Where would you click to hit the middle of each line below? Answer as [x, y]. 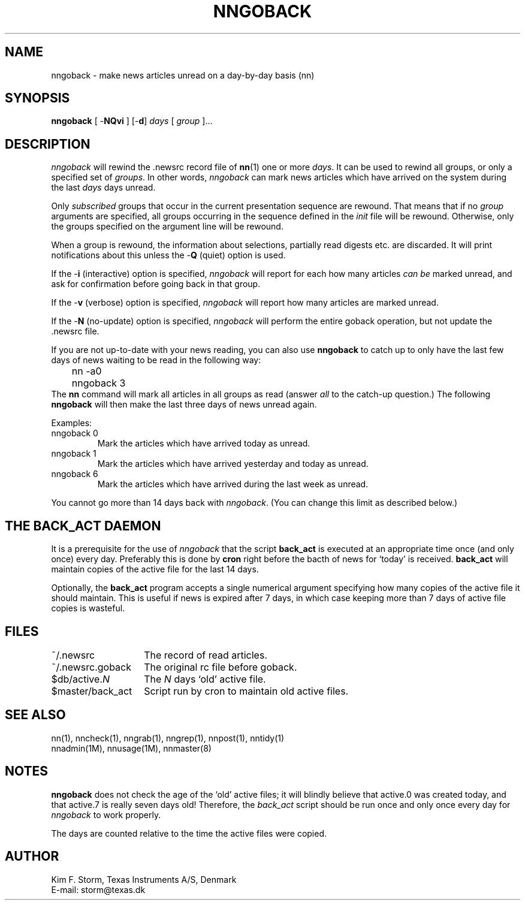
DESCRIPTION [48, 144]
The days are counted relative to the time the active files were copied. [189, 833]
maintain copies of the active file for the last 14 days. [155, 569]
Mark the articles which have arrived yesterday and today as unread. [233, 464]
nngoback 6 [75, 474]
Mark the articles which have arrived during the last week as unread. [233, 484]
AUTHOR [32, 856]
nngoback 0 [75, 433]
